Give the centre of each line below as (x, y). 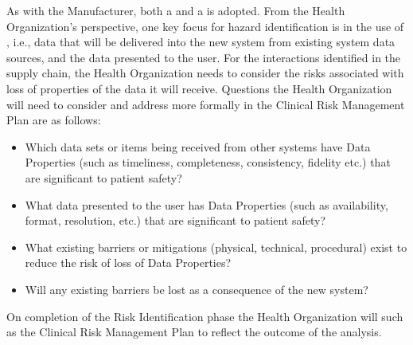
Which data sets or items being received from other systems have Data (198, 146)
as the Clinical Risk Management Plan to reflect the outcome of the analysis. (194, 332)
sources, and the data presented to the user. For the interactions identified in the (204, 57)
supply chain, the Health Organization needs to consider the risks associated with (205, 73)
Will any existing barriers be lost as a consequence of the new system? (197, 289)
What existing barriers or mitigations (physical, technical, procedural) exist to (216, 247)
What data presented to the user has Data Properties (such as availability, (206, 204)
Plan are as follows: (54, 120)
